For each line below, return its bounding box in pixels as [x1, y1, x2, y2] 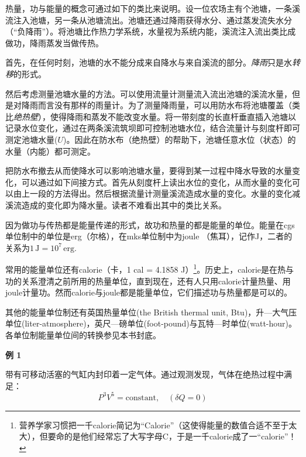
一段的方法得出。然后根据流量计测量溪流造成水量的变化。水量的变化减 [29, 187, 300, 200]
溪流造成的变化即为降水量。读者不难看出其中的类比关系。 [5, 198, 226, 211]
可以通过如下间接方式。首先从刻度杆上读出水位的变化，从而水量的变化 [21, 176, 292, 188]
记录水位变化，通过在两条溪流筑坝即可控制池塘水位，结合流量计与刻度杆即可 [5, 122, 300, 134]
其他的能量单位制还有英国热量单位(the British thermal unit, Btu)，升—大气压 [5, 305, 297, 318]
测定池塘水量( [5, 133, 58, 145]
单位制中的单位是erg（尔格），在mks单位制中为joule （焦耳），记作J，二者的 [5, 230, 293, 242]
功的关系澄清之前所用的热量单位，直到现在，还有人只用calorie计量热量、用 [5, 274, 291, 287]
